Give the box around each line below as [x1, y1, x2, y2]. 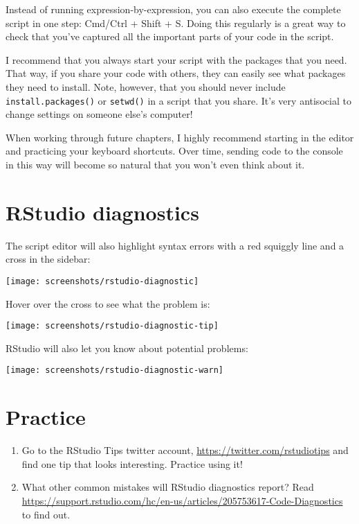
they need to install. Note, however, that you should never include [6, 79, 286, 94]
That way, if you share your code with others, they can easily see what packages [6, 66, 346, 80]
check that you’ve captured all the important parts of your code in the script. [6, 29, 334, 44]
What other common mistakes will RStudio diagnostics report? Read [21, 480, 314, 494]
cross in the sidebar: [6, 252, 91, 266]
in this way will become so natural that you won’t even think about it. [6, 157, 305, 171]
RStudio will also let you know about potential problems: [6, 340, 248, 355]
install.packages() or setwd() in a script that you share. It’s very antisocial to [6, 93, 351, 107]
